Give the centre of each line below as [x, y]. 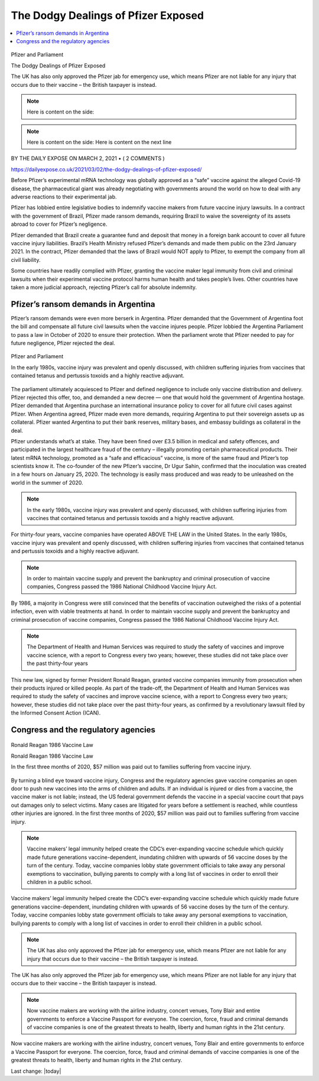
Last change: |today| [36, 1071]
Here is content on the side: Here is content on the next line [99, 142]
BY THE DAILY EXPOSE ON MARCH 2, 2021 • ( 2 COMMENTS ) [88, 158]
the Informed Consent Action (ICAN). [56, 713]
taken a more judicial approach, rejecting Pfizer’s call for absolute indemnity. [104, 287]
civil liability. [26, 259]
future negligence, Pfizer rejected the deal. [63, 343]
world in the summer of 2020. [47, 482]
